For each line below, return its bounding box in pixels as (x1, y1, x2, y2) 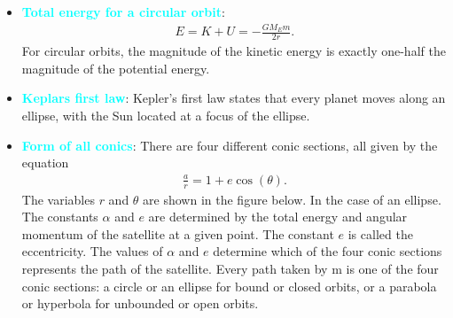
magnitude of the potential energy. (21, 58, 210, 77)
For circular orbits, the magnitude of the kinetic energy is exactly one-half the (21, 42, 446, 60)
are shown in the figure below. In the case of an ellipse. (143, 190, 441, 208)
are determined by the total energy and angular (148, 207, 408, 226)
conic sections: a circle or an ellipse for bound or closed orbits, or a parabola (21, 276, 437, 295)
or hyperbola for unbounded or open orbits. (21, 294, 259, 313)
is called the (348, 224, 413, 243)
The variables (21, 190, 95, 208)
